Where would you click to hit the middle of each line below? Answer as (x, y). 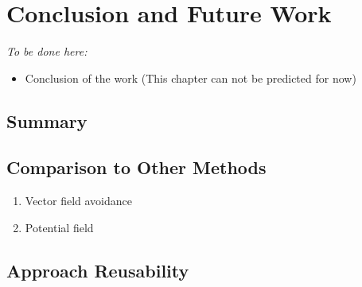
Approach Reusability (98, 270)
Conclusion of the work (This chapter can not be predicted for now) (191, 78)
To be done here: (47, 51)
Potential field (59, 227)
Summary (47, 120)
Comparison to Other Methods (136, 167)
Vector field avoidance (79, 201)
